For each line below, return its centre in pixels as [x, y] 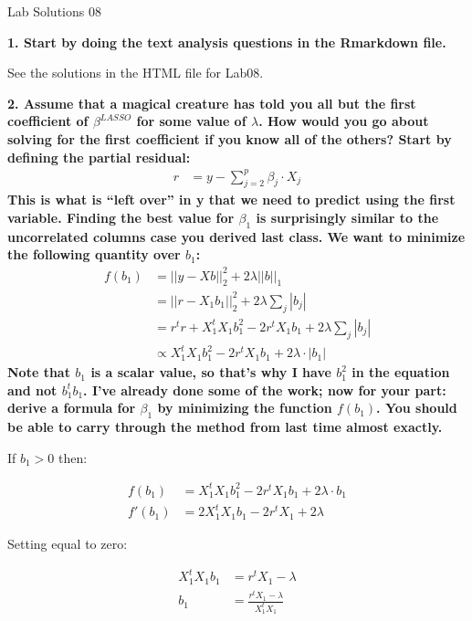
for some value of [191, 121]
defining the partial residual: [99, 157]
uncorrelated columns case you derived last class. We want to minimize [236, 236]
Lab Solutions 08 [54, 11]
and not [32, 389]
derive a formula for [72, 408]
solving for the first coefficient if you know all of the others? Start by [230, 138]
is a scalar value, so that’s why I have [211, 372]
